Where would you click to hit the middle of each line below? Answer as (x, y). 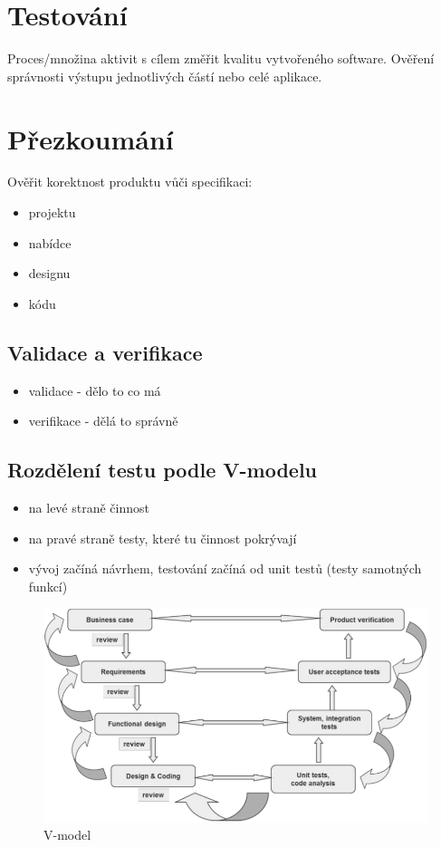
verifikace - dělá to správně (103, 421)
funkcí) (48, 586)
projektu (52, 212)
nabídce (50, 242)
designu (49, 273)
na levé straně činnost (89, 507)
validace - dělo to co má (95, 390)
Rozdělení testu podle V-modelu (163, 470)
